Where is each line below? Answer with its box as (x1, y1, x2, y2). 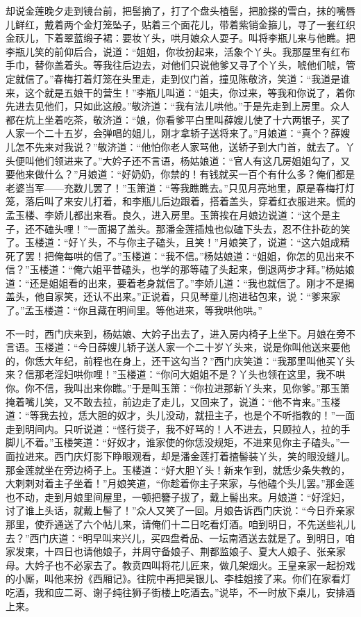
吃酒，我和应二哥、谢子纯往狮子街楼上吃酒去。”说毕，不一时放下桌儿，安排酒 (6, 584, 355, 599)
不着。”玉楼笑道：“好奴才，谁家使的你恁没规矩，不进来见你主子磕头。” (24, 435, 340, 450)
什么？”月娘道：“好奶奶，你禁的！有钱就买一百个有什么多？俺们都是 (44, 167, 355, 181)
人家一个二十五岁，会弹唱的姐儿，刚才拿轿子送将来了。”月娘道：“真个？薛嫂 (6, 126, 351, 140)
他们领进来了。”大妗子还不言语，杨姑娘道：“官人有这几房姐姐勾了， (34, 153, 341, 167)
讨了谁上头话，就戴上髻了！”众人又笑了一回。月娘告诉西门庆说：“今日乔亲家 (6, 503, 355, 518)
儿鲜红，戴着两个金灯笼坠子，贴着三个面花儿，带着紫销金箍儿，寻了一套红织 (6, 17, 355, 31)
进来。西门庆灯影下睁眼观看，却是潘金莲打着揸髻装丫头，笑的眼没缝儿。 (24, 449, 355, 463)
